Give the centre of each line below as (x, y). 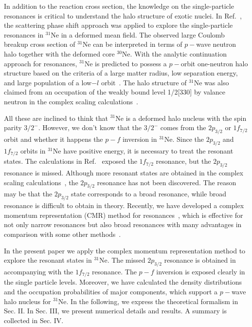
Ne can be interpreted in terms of (132, 44)
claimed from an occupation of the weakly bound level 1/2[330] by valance (115, 92)
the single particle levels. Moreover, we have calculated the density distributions (123, 282)
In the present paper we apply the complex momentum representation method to (125, 250)
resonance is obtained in (200, 260)
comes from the (183, 127)
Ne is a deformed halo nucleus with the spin (181, 118)
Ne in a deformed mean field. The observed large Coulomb (138, 34)
